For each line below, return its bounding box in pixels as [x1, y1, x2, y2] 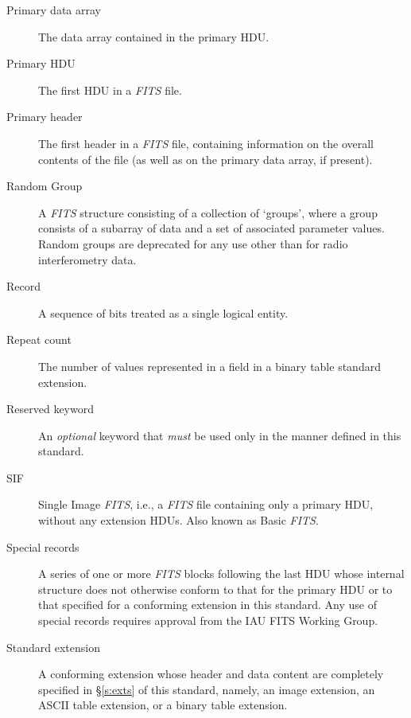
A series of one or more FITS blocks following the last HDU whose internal [38, 565, 405, 582]
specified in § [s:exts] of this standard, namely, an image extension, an [38, 681, 375, 697]
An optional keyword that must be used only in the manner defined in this [38, 427, 401, 443]
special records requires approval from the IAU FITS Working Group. [38, 612, 378, 629]
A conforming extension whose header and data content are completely [38, 665, 384, 682]
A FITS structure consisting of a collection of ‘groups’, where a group [38, 204, 378, 220]
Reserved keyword [6, 400, 94, 417]
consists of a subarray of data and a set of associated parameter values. [38, 220, 385, 236]
